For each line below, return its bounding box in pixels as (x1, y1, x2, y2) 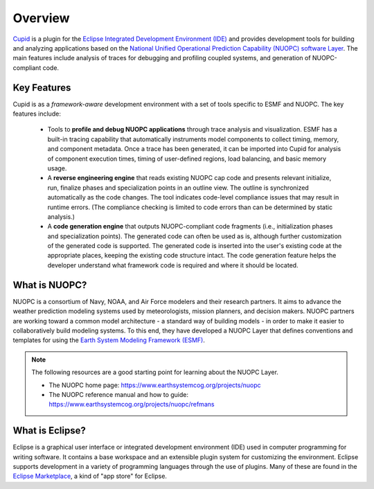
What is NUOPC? (12, 279, 87, 291)
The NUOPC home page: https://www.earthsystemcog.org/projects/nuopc (48, 381, 261, 389)
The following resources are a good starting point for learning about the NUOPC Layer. (31, 368, 278, 377)
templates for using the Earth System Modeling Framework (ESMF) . (12, 336, 206, 344)
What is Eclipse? (12, 425, 86, 436)
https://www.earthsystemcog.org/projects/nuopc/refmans (48, 400, 215, 409)
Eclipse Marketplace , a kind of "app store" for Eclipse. (12, 472, 168, 481)
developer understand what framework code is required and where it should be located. (47, 260, 299, 269)
